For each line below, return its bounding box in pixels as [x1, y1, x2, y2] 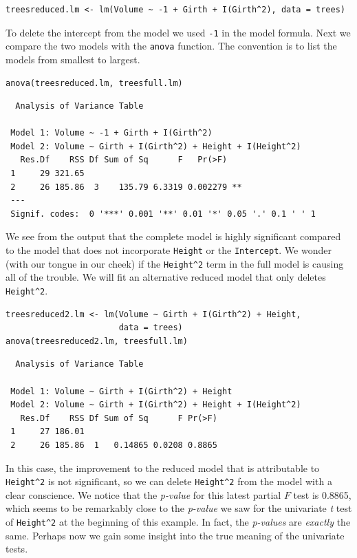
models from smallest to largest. [6, 52, 140, 66]
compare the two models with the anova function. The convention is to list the [6, 39, 337, 53]
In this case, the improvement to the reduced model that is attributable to [6, 460, 320, 475]
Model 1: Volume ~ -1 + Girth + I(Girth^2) [10, 128, 213, 138]
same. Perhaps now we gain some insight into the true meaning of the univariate [6, 528, 345, 542]
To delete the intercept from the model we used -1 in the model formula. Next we [6, 25, 351, 39]
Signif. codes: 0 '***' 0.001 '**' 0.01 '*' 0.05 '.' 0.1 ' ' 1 [10, 208, 316, 219]
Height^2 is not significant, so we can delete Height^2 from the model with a [6, 474, 332, 489]
